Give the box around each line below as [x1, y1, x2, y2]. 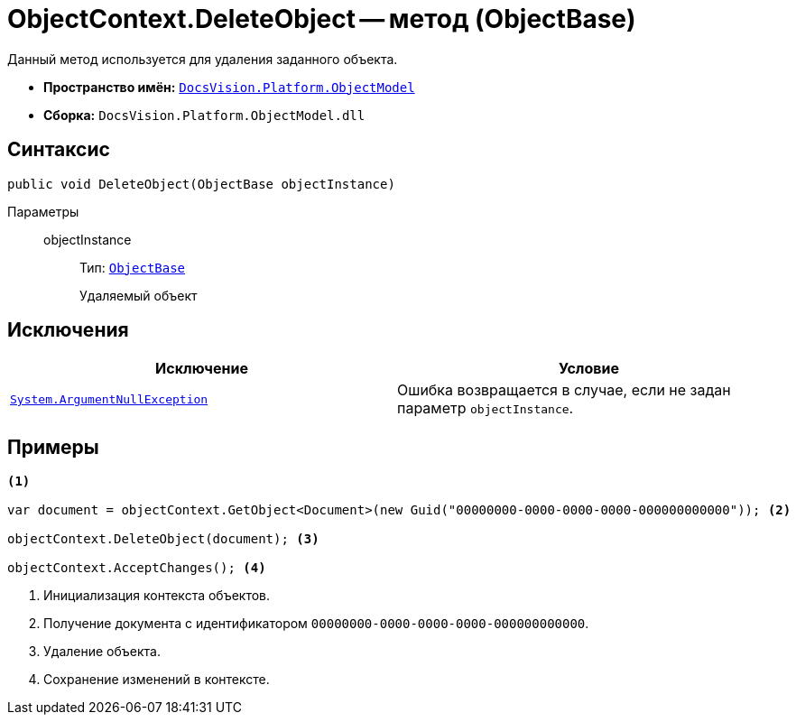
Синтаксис [7, 138, 110, 162]
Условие [559, 359, 619, 378]
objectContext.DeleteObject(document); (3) [7, 532, 319, 547]
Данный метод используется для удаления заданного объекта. [7, 51, 398, 67]
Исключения [7, 319, 129, 342]
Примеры [7, 435, 99, 458]
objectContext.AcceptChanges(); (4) [7, 560, 266, 576]
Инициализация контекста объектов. [43, 588, 271, 604]
